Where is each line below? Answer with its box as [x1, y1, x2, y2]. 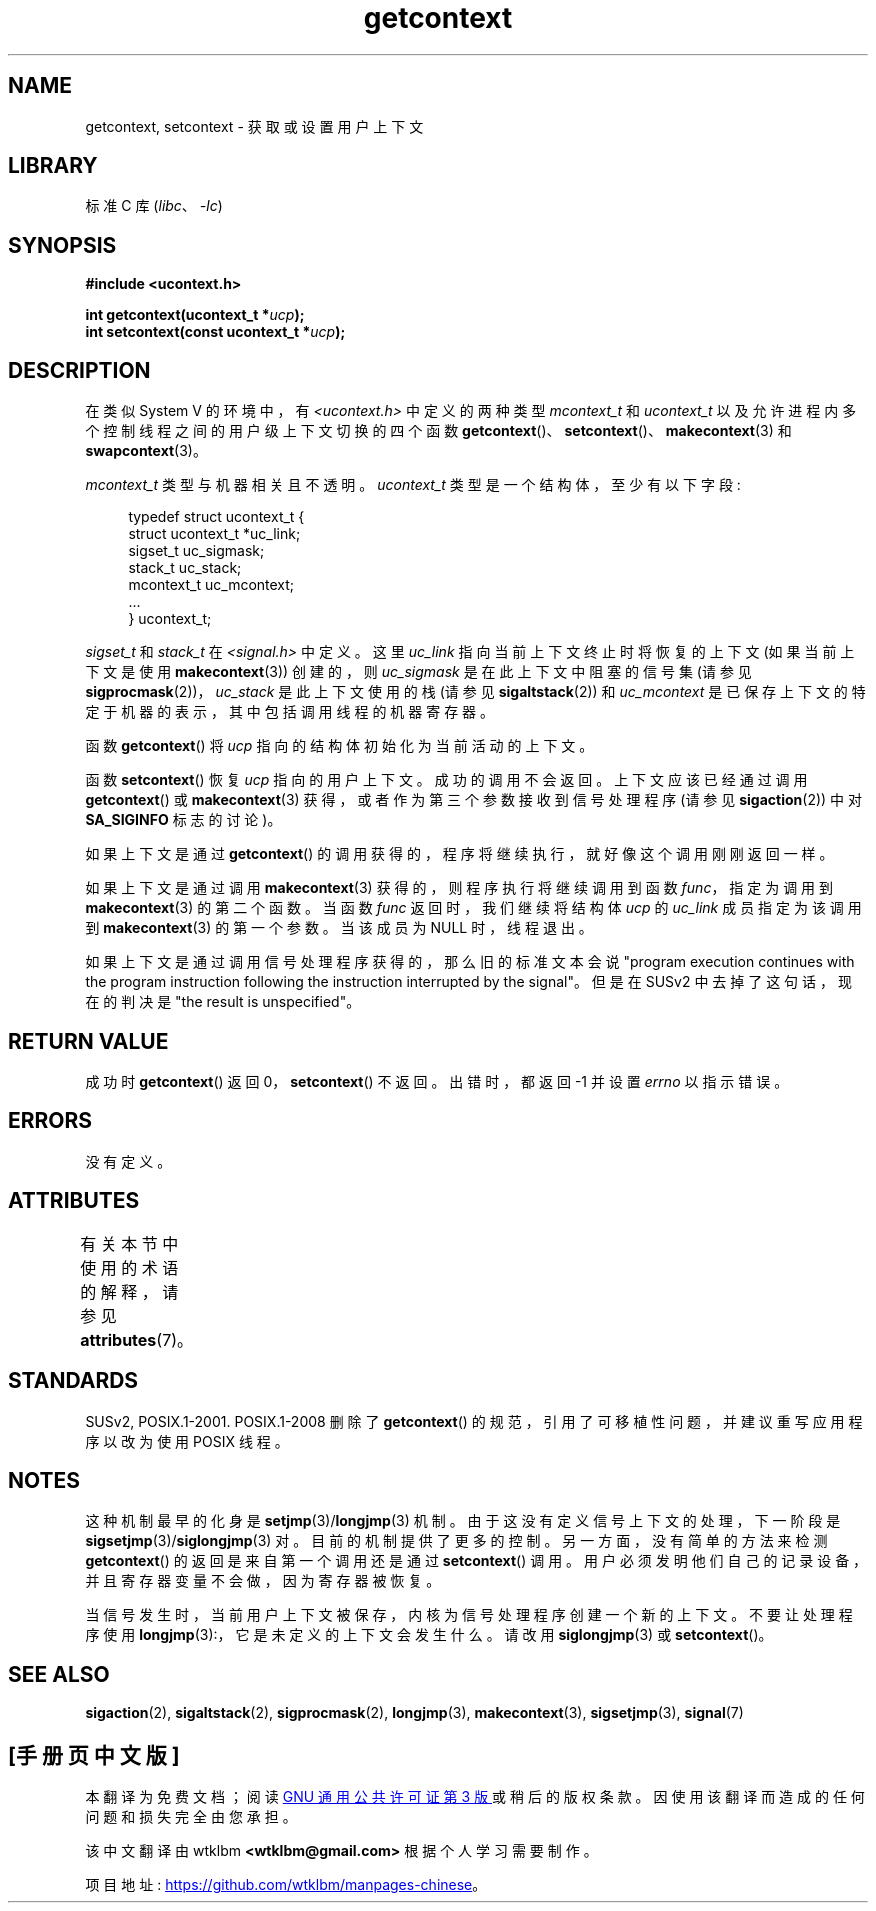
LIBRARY [8, 153, 98, 179]
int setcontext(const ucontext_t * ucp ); [85, 323, 346, 341]
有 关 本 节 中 [80, 1233, 179, 1254]
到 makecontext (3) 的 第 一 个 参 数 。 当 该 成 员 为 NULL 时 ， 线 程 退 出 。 [85, 919, 593, 937]
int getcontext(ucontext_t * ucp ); [85, 306, 305, 324]
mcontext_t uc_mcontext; [128, 576, 295, 594]
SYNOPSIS [8, 232, 117, 258]
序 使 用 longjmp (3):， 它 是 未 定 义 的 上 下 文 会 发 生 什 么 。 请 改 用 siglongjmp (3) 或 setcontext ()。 [85, 1626, 773, 1644]
